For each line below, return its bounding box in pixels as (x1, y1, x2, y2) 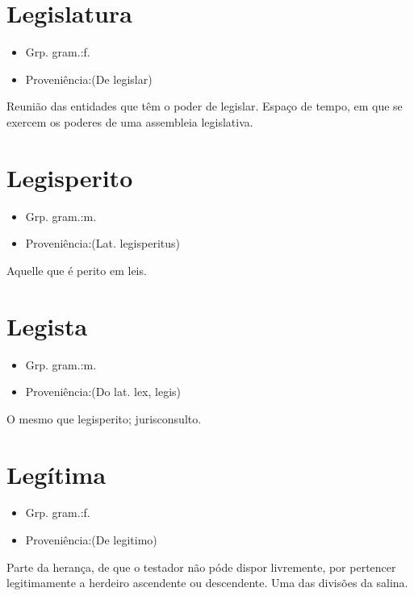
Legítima (6, 457, 107, 490)
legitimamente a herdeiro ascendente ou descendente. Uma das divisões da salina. (6, 574, 408, 591)
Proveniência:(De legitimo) (25, 531, 157, 548)
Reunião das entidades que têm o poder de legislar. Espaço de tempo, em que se (6, 98, 403, 115)
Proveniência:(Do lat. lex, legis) (25, 383, 182, 400)
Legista (6, 309, 88, 342)
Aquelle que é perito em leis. (6, 261, 147, 278)
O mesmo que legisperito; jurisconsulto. (6, 410, 202, 427)
